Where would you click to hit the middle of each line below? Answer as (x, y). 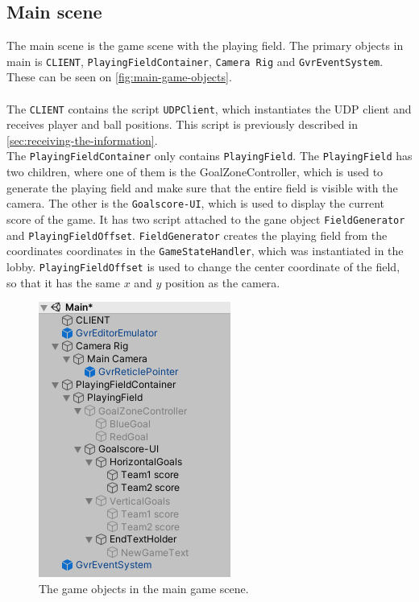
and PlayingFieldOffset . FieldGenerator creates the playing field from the (197, 235)
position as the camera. (223, 282)
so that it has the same (63, 282)
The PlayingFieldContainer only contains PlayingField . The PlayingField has (209, 156)
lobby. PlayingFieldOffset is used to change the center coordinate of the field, (203, 266)
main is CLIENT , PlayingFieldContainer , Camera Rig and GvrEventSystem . (195, 61)
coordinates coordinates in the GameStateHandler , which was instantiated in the (205, 251)
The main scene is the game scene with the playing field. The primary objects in (205, 45)
